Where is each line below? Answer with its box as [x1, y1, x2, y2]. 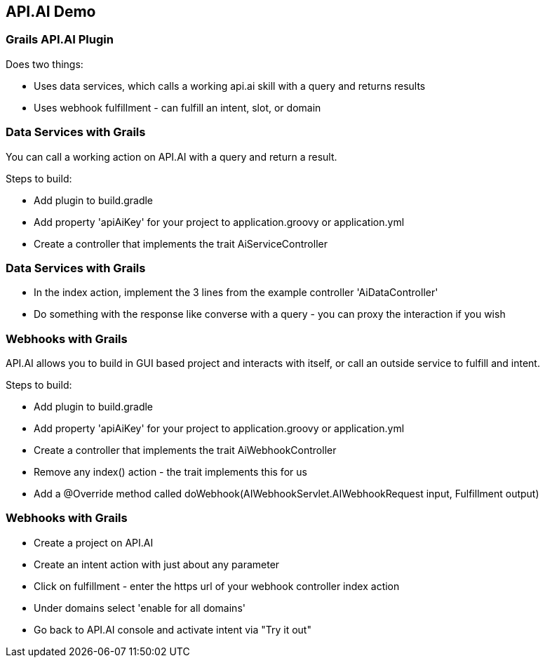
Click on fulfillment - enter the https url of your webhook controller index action [34, 580, 400, 592]
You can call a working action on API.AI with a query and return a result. [6, 150, 337, 163]
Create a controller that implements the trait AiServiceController [34, 237, 328, 250]
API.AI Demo [6, 3, 96, 20]
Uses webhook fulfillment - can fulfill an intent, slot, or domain [34, 101, 321, 114]
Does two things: [6, 58, 83, 70]
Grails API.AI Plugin [6, 32, 114, 47]
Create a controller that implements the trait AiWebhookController [34, 444, 337, 457]
